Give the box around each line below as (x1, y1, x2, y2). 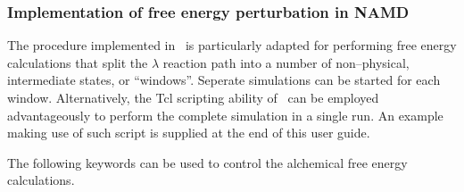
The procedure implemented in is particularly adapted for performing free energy (7, 36, 457, 54)
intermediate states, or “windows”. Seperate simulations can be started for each (7, 71, 441, 89)
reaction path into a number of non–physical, (162, 53, 410, 71)
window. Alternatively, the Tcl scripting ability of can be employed (7, 88, 379, 106)
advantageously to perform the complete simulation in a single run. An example (7, 105, 443, 124)
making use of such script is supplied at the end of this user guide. (7, 123, 370, 142)
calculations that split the (7, 53, 148, 71)
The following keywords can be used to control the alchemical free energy (7, 153, 408, 171)
